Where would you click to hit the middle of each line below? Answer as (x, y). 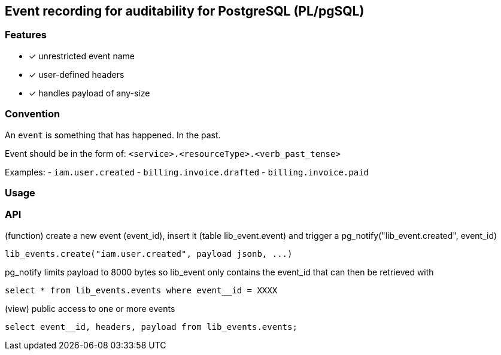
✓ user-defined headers (77, 74)
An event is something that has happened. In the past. (113, 135)
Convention (33, 114)
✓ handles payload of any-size (89, 93)
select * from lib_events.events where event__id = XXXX (141, 290)
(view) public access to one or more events (90, 308)
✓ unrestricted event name (82, 56)
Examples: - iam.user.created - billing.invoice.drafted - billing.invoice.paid (187, 172)
